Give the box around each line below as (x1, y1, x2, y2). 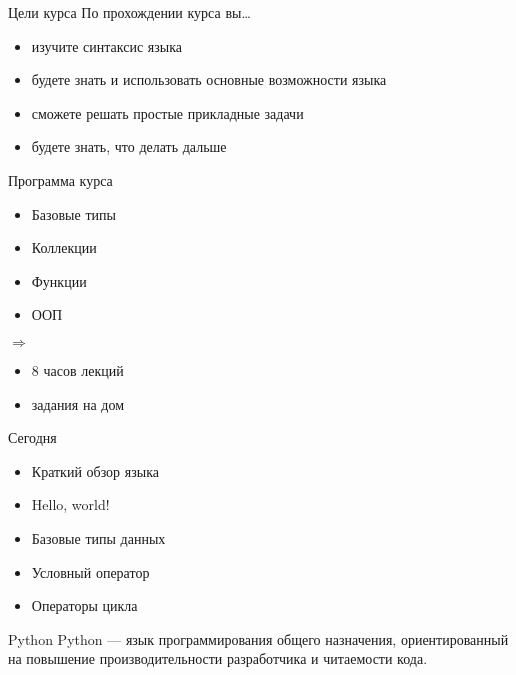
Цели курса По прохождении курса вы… (8, 2, 251, 22)
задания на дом (31, 393, 125, 414)
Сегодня (8, 427, 57, 448)
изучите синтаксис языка (31, 35, 182, 56)
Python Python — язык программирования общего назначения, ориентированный (8, 628, 509, 649)
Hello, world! (31, 494, 110, 515)
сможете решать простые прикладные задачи (31, 102, 304, 123)
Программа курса (8, 169, 113, 190)
